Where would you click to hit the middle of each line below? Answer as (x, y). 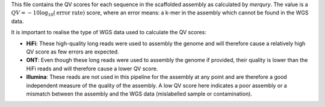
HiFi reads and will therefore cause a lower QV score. (92, 69)
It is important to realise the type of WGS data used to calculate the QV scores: (109, 32)
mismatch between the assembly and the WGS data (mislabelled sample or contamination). (139, 94)
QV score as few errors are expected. (73, 52)
